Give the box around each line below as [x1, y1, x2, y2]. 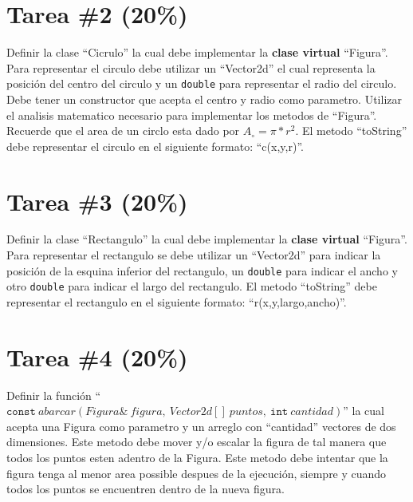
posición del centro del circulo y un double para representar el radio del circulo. [6, 75, 397, 92]
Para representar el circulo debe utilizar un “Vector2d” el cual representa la [6, 59, 376, 76]
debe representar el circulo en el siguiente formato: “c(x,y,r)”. [6, 137, 304, 154]
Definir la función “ [6, 386, 101, 403]
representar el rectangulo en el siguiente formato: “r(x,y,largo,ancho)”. [6, 293, 347, 310]
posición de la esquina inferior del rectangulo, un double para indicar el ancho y [6, 262, 398, 279]
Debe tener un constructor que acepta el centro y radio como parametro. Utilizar [6, 90, 403, 107]
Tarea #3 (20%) [6, 184, 188, 217]
